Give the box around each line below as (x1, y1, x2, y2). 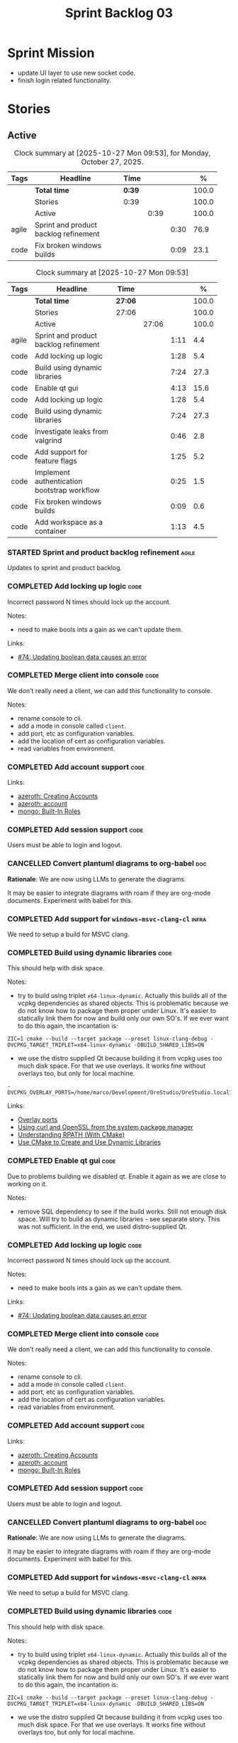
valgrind (34, 435, 62, 445)
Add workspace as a (34, 517, 103, 527)
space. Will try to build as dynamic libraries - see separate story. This (17, 1214, 220, 1223)
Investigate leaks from (34, 427, 108, 436)
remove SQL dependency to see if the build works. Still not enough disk (17, 1207, 227, 1216)
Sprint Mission (7, 45, 95, 61)
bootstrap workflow (34, 485, 101, 495)
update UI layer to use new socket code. (17, 68, 136, 77)
